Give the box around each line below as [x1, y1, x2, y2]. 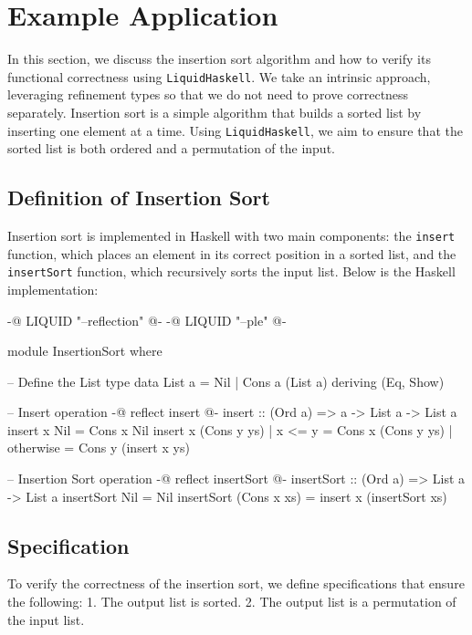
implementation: [7, 279, 99, 298]
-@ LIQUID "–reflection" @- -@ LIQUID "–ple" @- [7, 310, 287, 329]
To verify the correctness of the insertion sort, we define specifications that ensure [7, 574, 465, 593]
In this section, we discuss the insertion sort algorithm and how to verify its [7, 49, 431, 68]
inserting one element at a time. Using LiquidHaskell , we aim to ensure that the [7, 120, 463, 140]
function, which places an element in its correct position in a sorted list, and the [7, 244, 456, 263]
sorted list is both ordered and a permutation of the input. [7, 139, 335, 158]
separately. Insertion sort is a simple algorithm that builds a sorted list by [7, 102, 422, 121]
